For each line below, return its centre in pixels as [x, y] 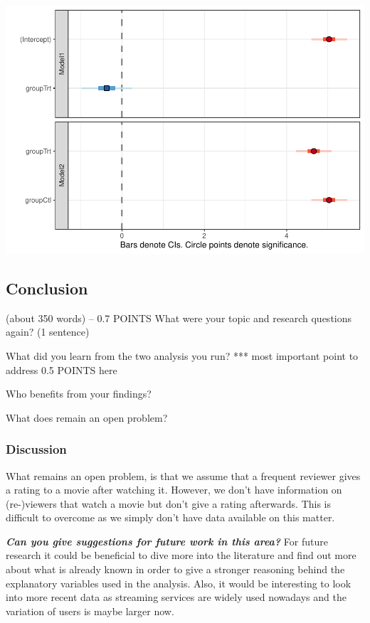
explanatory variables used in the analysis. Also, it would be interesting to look [179, 583]
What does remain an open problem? [87, 417]
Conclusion [47, 288]
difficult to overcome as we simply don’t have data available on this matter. [170, 517]
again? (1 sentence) [48, 332]
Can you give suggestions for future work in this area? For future [167, 541]
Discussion [36, 449]
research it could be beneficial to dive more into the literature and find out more [181, 555]
